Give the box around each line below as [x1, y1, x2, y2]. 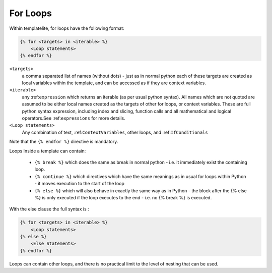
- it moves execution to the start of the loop [34, 181, 124, 187]
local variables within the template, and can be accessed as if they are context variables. [22, 80, 206, 86]
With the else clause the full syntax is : [9, 206, 89, 212]
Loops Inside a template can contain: [9, 148, 86, 154]
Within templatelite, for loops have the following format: [9, 25, 124, 31]
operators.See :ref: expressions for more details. [22, 115, 125, 121]
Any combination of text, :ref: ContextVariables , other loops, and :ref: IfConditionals [22, 129, 209, 135]
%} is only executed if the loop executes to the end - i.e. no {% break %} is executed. [34, 194, 212, 200]
